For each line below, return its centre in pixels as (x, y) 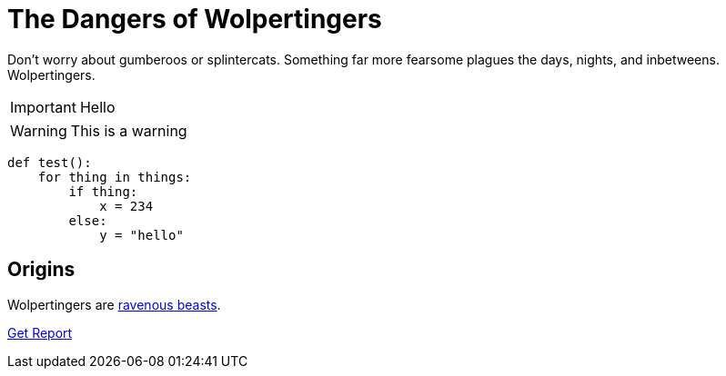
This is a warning (129, 130)
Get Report (40, 332)
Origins (41, 270)
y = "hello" (141, 235)
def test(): (50, 162)
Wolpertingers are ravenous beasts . (114, 304)
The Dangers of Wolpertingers (195, 19)
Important (43, 107)
